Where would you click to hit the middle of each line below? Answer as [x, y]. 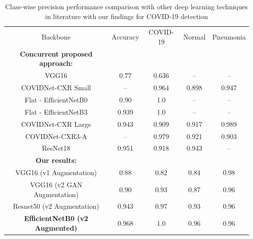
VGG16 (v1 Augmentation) [56, 172]
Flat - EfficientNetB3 [56, 111]
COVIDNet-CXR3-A [56, 136]
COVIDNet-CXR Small [56, 88]
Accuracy [125, 37]
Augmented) [56, 228]
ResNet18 [56, 148]
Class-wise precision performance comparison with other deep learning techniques [126, 6]
